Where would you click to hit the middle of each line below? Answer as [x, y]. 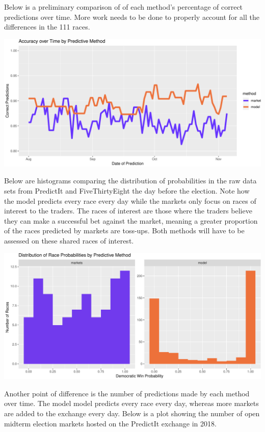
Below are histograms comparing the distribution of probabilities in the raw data [130, 181]
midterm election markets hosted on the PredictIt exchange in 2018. [110, 423]
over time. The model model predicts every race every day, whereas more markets [131, 403]
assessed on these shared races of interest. [69, 240]
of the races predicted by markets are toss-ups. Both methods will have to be [124, 231]
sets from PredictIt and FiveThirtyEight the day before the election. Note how [127, 191]
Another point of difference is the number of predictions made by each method [127, 393]
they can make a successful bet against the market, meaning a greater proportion [131, 220]
